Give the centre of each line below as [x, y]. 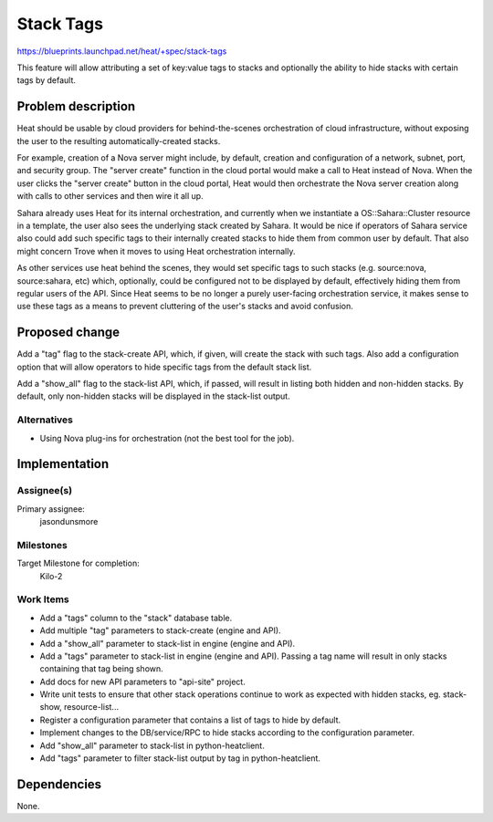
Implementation [63, 464]
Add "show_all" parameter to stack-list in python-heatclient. [152, 745]
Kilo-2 [51, 576]
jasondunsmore [69, 522]
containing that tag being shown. [101, 669]
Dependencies [59, 784]
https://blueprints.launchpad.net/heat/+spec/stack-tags [122, 51]
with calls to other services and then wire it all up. [110, 196]
